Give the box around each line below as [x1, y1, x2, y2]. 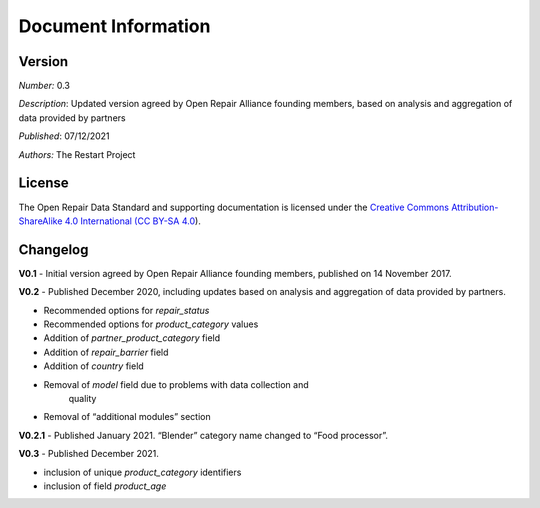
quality [68, 392, 97, 404]
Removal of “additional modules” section [43, 411, 211, 423]
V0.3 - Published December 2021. [18, 448, 160, 460]
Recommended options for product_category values [43, 318, 259, 330]
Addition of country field [43, 360, 144, 372]
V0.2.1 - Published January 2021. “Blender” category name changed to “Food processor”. [18, 429, 389, 441]
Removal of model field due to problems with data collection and [43, 378, 309, 390]
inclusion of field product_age [43, 480, 167, 492]
